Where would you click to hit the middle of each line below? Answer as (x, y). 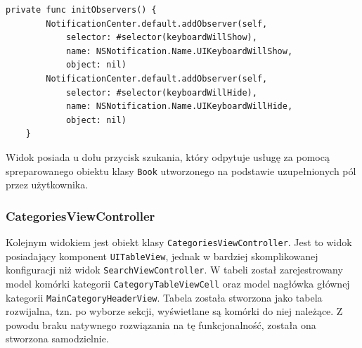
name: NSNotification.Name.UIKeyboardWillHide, (179, 107)
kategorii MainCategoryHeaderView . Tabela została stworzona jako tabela (164, 297)
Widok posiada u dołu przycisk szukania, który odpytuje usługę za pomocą (168, 156)
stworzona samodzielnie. (57, 339)
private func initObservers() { (81, 10)
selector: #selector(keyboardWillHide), (161, 92)
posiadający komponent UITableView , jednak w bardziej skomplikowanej (162, 256)
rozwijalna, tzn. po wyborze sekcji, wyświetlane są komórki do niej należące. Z (174, 311)
